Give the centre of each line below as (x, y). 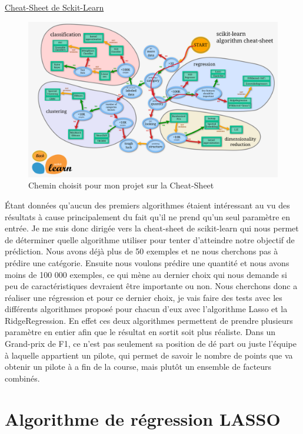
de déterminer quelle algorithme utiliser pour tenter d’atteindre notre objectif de (150, 239)
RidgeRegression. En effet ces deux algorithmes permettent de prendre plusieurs (149, 320)
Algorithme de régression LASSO (143, 418)
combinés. (22, 378)
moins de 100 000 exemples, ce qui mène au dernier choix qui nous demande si (146, 274)
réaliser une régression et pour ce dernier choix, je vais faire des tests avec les (144, 297)
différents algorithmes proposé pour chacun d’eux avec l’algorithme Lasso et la (146, 309)
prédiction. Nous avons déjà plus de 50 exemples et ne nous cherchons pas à (141, 251)
